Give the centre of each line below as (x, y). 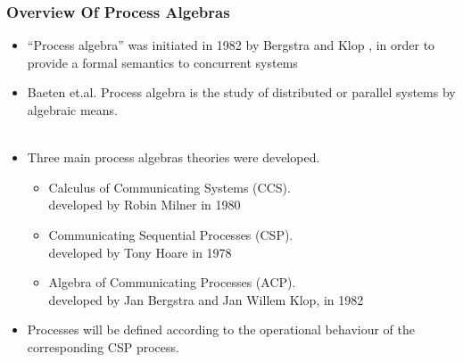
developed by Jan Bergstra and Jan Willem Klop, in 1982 (206, 299)
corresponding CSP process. (103, 346)
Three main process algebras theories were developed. (174, 157)
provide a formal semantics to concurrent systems (162, 62)
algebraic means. (73, 110)
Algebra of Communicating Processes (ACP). (172, 282)
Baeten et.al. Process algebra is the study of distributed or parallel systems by (241, 92)
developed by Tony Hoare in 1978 (140, 252)
